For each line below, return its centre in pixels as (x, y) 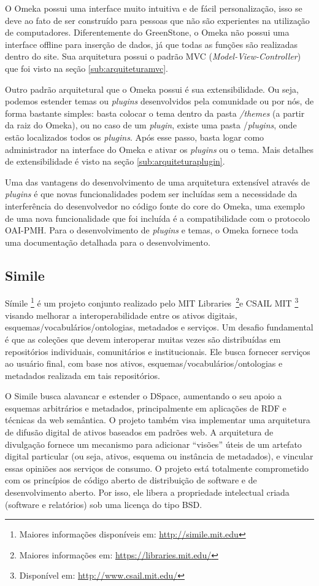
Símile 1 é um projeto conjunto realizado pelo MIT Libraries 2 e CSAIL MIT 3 (152, 302)
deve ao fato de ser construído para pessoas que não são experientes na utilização (157, 20)
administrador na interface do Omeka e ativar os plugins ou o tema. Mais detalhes (159, 149)
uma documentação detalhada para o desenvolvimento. (108, 242)
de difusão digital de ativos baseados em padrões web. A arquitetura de (139, 432)
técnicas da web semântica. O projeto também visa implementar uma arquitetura (158, 420)
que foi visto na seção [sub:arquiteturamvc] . (86, 68)
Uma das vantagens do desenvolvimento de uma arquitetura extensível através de (158, 182)
